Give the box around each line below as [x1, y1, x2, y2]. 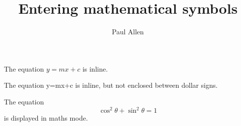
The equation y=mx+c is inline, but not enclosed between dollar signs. [4, 80, 218, 90]
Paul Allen [112, 26, 144, 37]
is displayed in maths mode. [4, 113, 88, 123]
